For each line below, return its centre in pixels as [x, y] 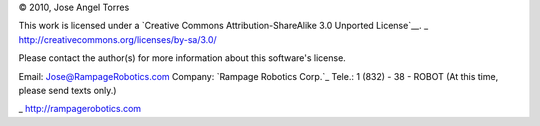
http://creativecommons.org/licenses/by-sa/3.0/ [117, 39]
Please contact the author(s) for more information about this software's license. [182, 58]
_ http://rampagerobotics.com [80, 109]
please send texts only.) [67, 90]
